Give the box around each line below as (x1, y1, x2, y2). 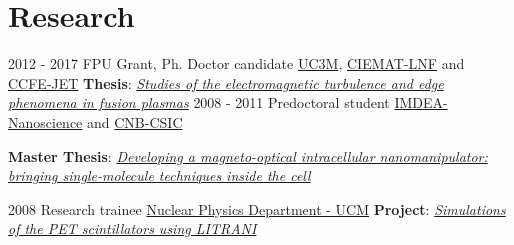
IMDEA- (394, 92, 448, 113)
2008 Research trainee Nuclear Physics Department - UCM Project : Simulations (8, 198, 506, 219)
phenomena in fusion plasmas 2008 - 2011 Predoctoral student (8, 92, 390, 113)
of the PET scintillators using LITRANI (8, 218, 257, 239)
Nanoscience (8, 111, 83, 132)
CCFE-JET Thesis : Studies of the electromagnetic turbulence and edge (8, 72, 444, 93)
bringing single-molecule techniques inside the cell (8, 165, 311, 186)
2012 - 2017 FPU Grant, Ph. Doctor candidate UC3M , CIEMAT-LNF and (8, 53, 465, 74)
